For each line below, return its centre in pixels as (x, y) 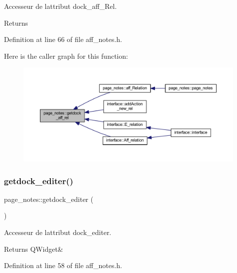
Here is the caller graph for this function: (66, 56)
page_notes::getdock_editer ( (49, 199)
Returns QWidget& (34, 249)
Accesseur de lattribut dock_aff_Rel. (60, 6)
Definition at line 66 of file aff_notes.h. (63, 39)
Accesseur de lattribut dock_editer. (58, 232)
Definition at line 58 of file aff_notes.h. (63, 265)
